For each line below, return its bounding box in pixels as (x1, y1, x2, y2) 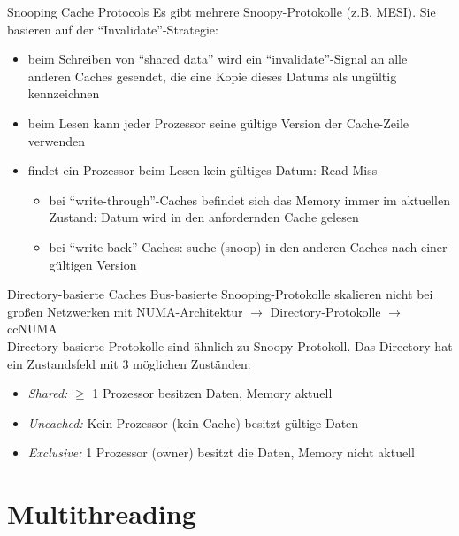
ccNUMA (7, 319, 57, 338)
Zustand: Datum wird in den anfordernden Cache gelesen (49, 208, 359, 226)
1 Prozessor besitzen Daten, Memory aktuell (92, 384, 333, 402)
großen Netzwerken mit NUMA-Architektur (7, 302, 243, 320)
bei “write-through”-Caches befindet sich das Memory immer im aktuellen (49, 190, 451, 209)
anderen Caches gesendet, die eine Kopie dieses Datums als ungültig (27, 66, 397, 85)
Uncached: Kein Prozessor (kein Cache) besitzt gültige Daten (27, 413, 359, 432)
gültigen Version (49, 255, 137, 273)
